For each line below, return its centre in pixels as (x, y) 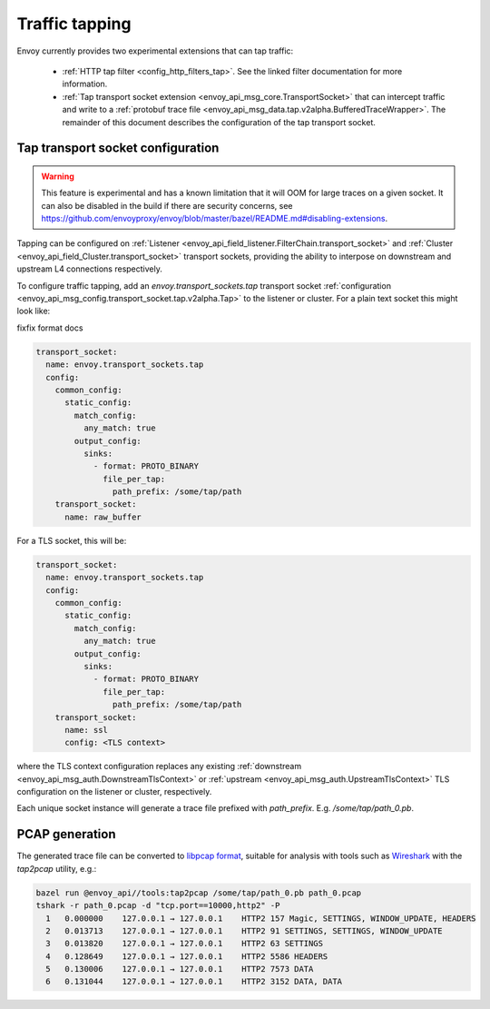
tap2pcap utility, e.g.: (57, 868)
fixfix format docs (50, 328)
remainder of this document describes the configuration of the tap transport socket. (219, 122)
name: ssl (87, 730)
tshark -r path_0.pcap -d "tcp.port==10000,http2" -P (158, 905)
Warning (58, 176)
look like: (34, 311)
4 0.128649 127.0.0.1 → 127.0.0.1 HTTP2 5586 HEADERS (187, 956)
